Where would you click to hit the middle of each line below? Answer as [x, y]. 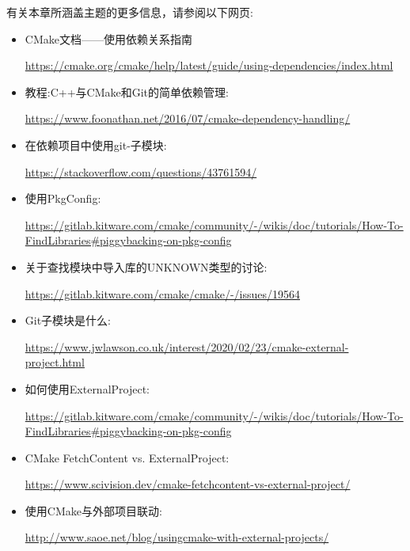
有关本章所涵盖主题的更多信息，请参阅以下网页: [130, 12]
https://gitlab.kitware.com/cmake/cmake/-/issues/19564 [162, 293]
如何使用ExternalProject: [87, 388]
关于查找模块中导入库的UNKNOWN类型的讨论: [146, 266]
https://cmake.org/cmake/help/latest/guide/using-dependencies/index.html [209, 65]
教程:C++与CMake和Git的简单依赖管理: [127, 91]
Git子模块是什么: [68, 320]
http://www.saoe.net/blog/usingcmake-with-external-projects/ [177, 537]
